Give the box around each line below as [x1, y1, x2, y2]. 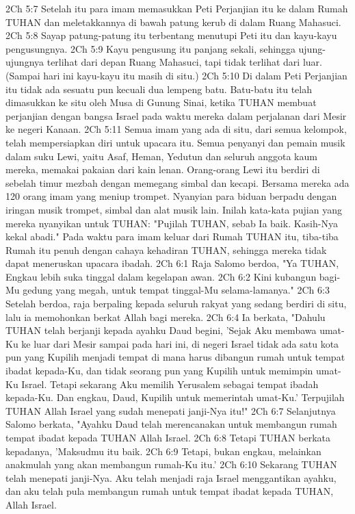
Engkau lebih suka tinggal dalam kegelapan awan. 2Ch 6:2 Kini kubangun [5, 269, 317, 283]
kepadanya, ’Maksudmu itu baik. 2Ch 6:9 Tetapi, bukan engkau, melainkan [5, 444, 321, 458]
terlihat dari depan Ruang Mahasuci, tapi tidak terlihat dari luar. [47, 55, 322, 69]
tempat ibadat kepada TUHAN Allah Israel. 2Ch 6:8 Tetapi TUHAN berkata [5, 431, 330, 444]
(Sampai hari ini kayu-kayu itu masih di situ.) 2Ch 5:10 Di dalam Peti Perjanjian [5, 68, 347, 82]
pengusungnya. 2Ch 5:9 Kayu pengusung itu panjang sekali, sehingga [5, 41, 295, 55]
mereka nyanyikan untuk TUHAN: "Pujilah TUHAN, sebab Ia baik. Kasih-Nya [5, 216, 338, 230]
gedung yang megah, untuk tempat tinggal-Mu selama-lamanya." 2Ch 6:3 [23, 283, 330, 297]
